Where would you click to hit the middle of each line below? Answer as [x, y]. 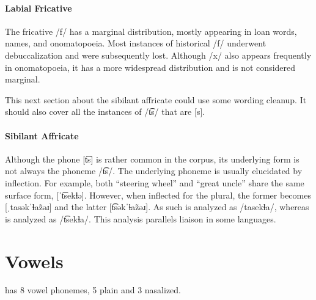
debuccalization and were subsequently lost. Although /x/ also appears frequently [158, 55]
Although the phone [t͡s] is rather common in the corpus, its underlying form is [152, 159]
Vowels [34, 261]
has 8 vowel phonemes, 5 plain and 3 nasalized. [93, 290]
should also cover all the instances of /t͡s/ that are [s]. [105, 112]
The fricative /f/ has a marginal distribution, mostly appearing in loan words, [151, 31]
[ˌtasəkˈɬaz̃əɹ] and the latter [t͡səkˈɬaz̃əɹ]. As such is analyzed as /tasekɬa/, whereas [157, 207]
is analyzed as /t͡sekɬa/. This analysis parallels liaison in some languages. [141, 218]
